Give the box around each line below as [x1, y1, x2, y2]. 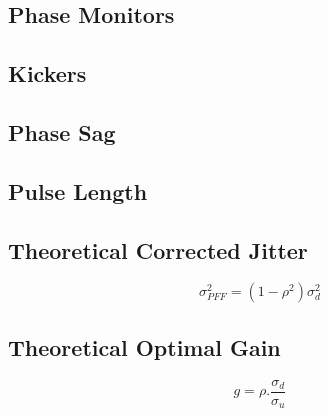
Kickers [8, 58, 87, 89]
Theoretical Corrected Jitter [8, 234, 308, 265]
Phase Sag [8, 116, 116, 147]
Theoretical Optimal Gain [8, 331, 281, 362]
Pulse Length [8, 175, 148, 206]
